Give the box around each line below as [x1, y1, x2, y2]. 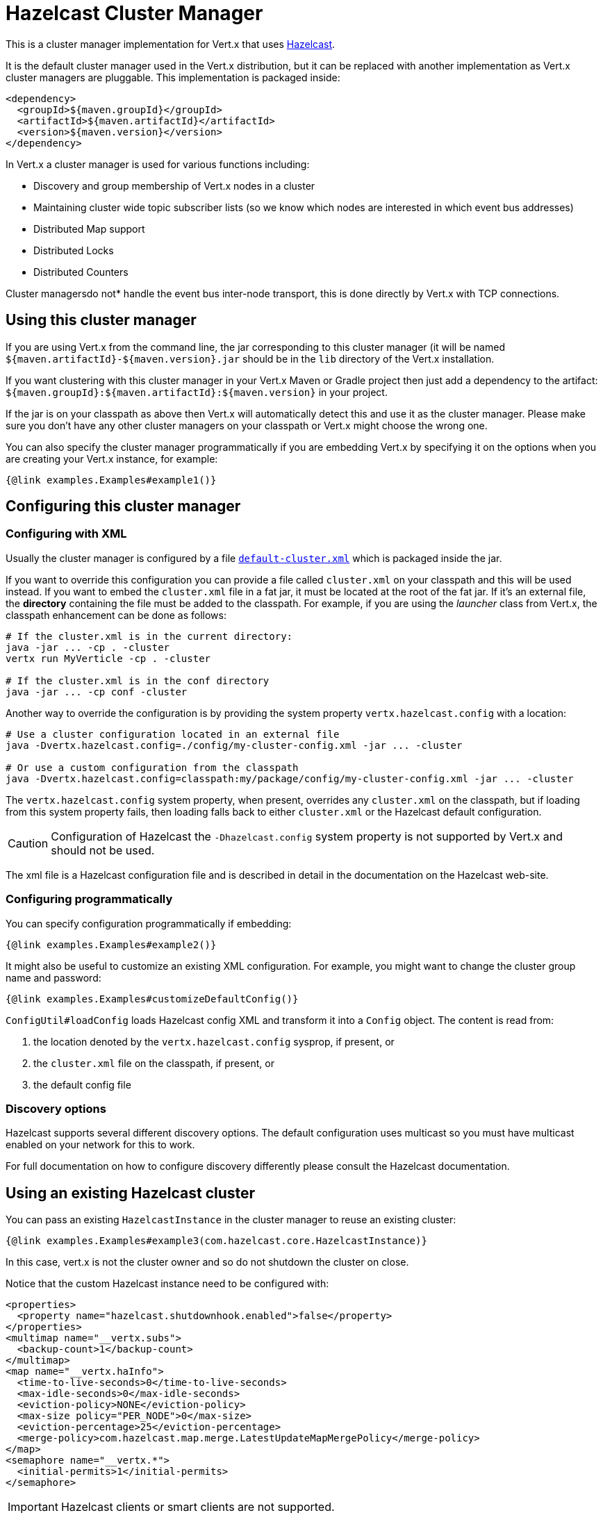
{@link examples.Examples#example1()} [6, 474, 217, 486]
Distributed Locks [33, 244, 114, 256]
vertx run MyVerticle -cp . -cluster [6, 652, 211, 664]
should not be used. [51, 843, 155, 857]
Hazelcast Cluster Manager [6, 1, 263, 25]
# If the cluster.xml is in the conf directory [6, 675, 270, 686]
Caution [8, 836, 49, 850]
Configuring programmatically [6, 892, 173, 907]
